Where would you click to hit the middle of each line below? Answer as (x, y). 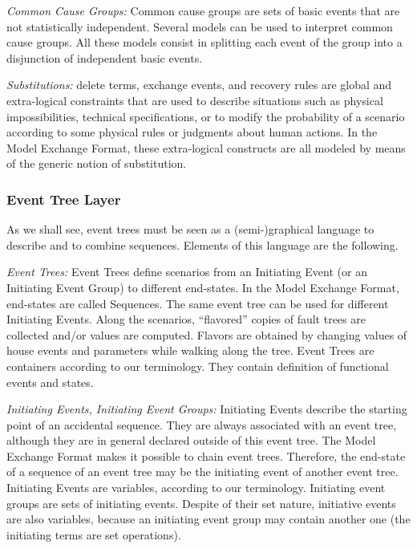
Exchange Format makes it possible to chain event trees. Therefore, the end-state (206, 455)
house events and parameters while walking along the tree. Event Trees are (190, 350)
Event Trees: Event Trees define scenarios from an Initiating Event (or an (187, 272)
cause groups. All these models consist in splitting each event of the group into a (204, 42)
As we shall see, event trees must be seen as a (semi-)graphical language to (190, 229)
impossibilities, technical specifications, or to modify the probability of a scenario (206, 116)
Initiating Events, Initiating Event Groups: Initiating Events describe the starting (207, 409)
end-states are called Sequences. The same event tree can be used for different (198, 303)
